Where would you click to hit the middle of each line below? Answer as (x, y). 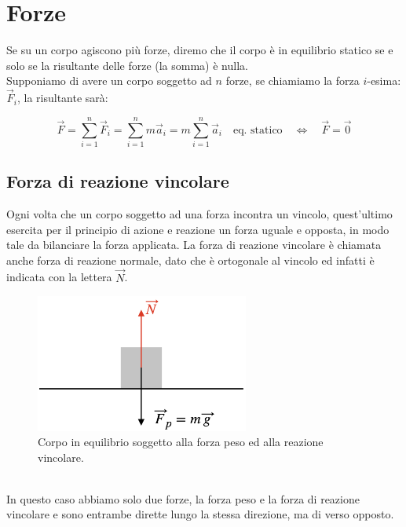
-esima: (384, 81)
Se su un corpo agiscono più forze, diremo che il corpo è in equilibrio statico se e (200, 50)
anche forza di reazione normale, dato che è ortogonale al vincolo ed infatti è (190, 260)
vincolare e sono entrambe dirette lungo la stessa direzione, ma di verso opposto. (200, 514)
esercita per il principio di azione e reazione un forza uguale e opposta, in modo (198, 229)
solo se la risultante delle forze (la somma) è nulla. (127, 65)
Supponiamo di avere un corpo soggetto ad (109, 81)
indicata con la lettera (59, 277)
